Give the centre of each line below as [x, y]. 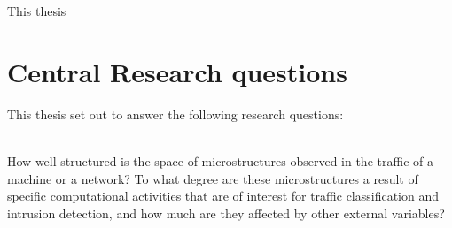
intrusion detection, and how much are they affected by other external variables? [226, 213]
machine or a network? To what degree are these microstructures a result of [213, 178]
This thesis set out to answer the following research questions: [175, 114]
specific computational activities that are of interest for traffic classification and [223, 196]
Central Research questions [177, 71]
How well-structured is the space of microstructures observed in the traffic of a [220, 160]
